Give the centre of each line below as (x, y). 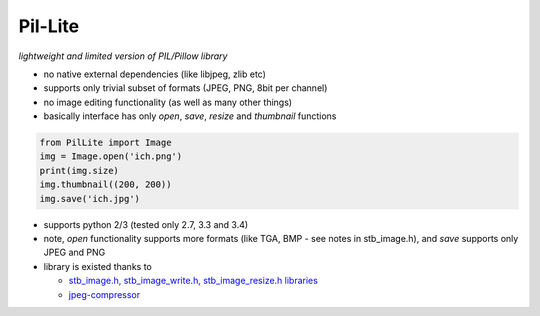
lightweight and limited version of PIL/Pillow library (123, 56)
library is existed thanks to (97, 266)
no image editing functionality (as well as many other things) (168, 102)
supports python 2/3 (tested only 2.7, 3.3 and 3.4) (146, 224)
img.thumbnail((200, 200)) (105, 184)
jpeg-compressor (104, 294)
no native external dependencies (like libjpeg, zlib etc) (155, 74)
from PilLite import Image (105, 143)
